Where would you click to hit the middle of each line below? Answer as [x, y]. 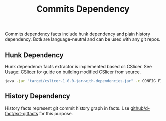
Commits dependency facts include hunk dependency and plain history [78, 34]
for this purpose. [56, 113]
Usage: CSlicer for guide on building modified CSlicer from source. [73, 72]
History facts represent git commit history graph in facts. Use [67, 108]
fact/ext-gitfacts [21, 113]
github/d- [140, 108]
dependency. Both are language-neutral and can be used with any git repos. [83, 39]
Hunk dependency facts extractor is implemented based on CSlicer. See [79, 67]
